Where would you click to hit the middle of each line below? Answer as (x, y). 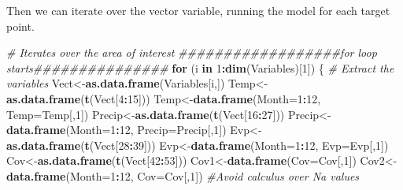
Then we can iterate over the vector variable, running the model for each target (198, 10)
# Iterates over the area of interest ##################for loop (192, 52)
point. (20, 26)
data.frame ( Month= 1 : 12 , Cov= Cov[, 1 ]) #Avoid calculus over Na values (183, 175)
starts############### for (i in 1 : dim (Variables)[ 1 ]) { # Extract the (200, 67)
